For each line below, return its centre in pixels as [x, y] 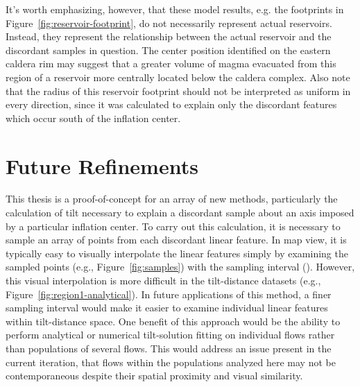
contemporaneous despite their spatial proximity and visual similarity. [154, 376]
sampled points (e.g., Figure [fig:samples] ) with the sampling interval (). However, [180, 267]
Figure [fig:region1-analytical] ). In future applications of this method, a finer [169, 294]
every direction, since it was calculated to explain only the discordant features [171, 104]
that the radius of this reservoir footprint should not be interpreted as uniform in [178, 91]
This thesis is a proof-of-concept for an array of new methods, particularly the [172, 199]
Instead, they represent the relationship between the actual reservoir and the [169, 36]
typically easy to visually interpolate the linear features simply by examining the [177, 253]
